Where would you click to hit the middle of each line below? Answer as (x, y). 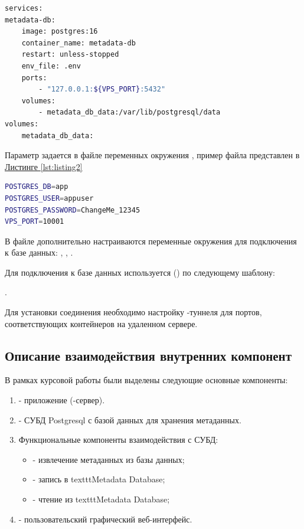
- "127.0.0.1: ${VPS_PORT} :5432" (102, 89)
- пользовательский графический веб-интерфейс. (105, 519)
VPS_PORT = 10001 (35, 222)
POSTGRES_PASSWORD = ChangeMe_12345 (73, 210)
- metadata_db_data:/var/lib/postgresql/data (130, 112)
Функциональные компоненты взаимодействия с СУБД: (118, 440)
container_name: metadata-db (79, 43)
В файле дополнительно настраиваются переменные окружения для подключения (151, 241)
